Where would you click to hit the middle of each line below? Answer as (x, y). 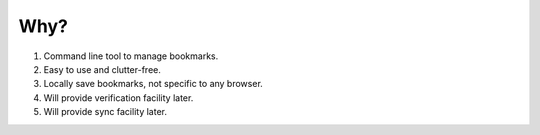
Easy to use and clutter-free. (102, 69)
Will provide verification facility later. (118, 97)
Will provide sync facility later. (105, 112)
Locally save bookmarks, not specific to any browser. (153, 84)
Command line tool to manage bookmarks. (131, 56)
